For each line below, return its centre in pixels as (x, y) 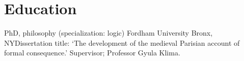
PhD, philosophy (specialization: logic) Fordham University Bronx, (109, 33)
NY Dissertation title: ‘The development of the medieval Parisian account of (122, 42)
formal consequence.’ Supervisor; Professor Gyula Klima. (92, 53)
